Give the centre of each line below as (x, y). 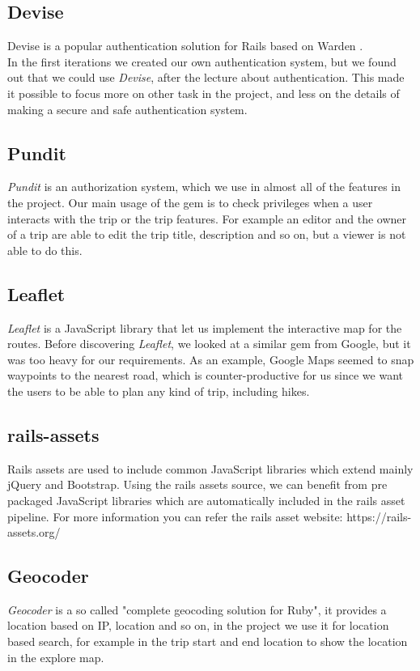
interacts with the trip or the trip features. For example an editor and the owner (207, 218)
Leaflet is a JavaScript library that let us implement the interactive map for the (205, 327)
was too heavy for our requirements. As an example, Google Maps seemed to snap (211, 359)
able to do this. (45, 250)
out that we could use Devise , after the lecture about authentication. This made (206, 77)
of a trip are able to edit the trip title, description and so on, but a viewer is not (207, 234)
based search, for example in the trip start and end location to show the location (208, 641)
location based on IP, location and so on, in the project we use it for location (198, 625)
